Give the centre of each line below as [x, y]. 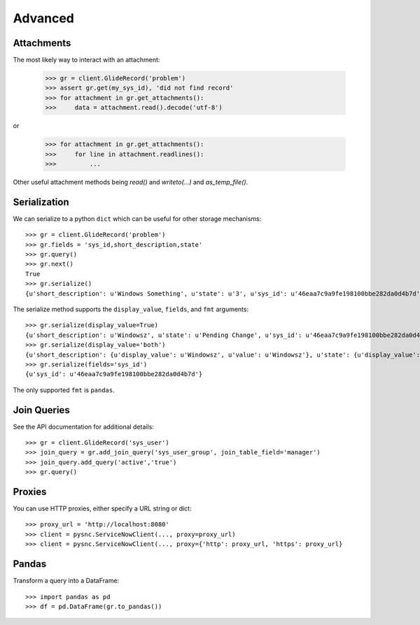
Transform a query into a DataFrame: [66, 581]
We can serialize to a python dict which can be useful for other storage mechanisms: [137, 218]
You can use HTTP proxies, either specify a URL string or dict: [102, 509]
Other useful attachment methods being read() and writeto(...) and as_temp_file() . [131, 182]
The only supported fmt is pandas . [64, 390]
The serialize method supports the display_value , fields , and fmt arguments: [131, 309]
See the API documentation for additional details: [83, 426]
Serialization [41, 202]
